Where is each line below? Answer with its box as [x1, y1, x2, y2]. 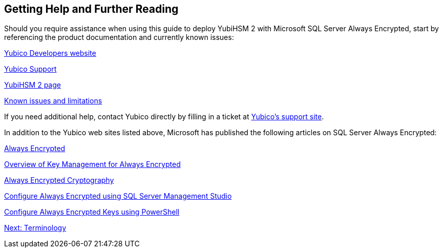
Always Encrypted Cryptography [4, 176, 114, 185]
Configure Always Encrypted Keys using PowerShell [4, 207, 180, 217]
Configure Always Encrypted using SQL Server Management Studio [4, 192, 232, 201]
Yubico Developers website [4, 49, 96, 58]
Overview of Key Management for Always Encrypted [4, 160, 181, 169]
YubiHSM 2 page [4, 80, 61, 90]
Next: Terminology [4, 223, 67, 233]
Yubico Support [4, 65, 57, 74]
